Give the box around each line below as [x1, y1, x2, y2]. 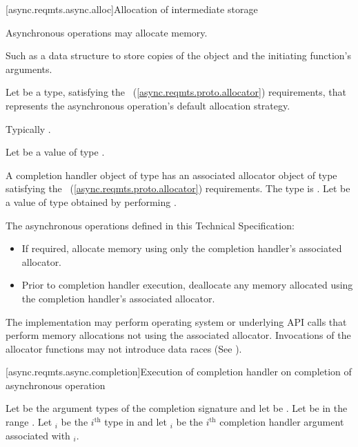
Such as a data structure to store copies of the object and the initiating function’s [6, 48, 352, 63]
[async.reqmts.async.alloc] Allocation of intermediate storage [6, 2, 258, 16]
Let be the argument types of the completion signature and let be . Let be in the [6, 401, 348, 415]
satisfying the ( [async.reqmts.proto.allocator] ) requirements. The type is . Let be [6, 181, 350, 196]
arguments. [6, 61, 52, 76]
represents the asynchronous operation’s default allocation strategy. [6, 98, 290, 112]
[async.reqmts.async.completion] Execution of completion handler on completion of [6, 364, 352, 379]
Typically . [6, 121, 51, 136]
